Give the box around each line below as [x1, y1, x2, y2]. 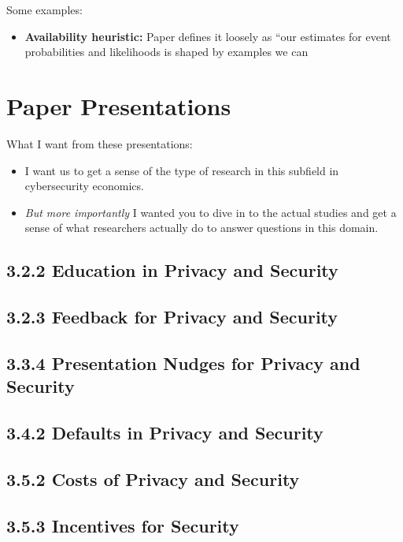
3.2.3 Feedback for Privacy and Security [6, 305, 338, 329]
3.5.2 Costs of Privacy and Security [6, 466, 300, 491]
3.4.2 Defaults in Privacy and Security [6, 421, 324, 444]
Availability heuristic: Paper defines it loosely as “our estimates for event [24, 28, 391, 44]
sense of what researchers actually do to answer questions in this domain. [24, 219, 379, 236]
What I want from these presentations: [6, 135, 193, 151]
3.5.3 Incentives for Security [6, 513, 239, 537]
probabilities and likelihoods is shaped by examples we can [24, 43, 309, 60]
